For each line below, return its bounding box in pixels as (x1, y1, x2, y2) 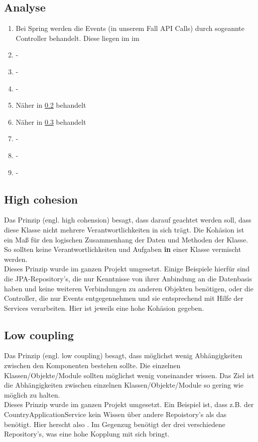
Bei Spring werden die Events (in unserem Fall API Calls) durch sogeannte (15, 23, 245, 33)
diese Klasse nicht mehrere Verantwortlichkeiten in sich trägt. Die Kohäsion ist (4, 224, 244, 234)
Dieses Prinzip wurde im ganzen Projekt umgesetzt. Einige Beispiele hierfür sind (4, 263, 250, 274)
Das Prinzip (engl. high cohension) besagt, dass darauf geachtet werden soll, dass (4, 215, 252, 225)
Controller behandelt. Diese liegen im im (15, 32, 139, 43)
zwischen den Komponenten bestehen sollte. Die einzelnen (4, 360, 181, 371)
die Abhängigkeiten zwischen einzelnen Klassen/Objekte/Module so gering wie (4, 380, 244, 390)
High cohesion (4, 191, 78, 207)
